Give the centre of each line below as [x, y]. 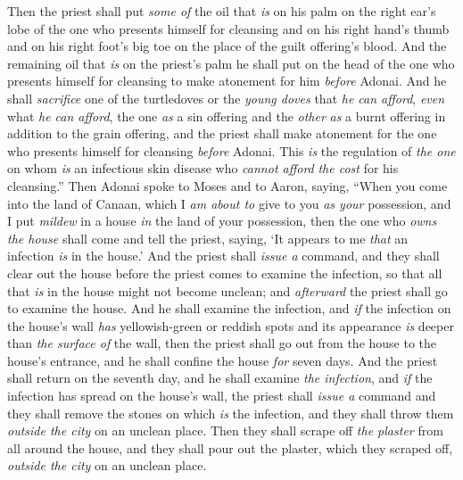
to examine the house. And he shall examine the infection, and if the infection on [229, 308]
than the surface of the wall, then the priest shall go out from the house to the [222, 343]
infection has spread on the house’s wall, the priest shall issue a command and [222, 396]
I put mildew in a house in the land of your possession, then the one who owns [222, 221]
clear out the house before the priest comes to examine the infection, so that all [225, 273]
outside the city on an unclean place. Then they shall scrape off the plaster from [225, 430]
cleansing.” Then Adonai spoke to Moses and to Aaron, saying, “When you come [227, 185]
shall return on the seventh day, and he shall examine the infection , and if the [220, 378]
